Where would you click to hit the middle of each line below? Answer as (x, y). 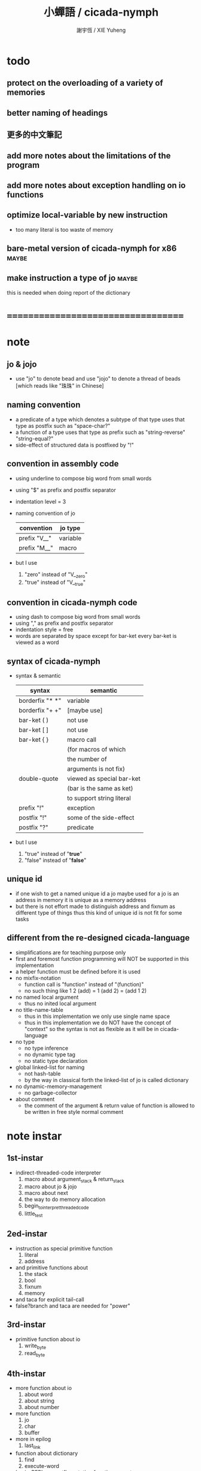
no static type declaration (56, 1060)
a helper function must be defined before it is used (78, 971)
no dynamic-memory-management (59, 1086)
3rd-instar (26, 1325)
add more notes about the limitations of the (89, 156)
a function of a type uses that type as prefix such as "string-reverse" (100, 432)
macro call (82, 739)
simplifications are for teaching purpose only (71, 952)
